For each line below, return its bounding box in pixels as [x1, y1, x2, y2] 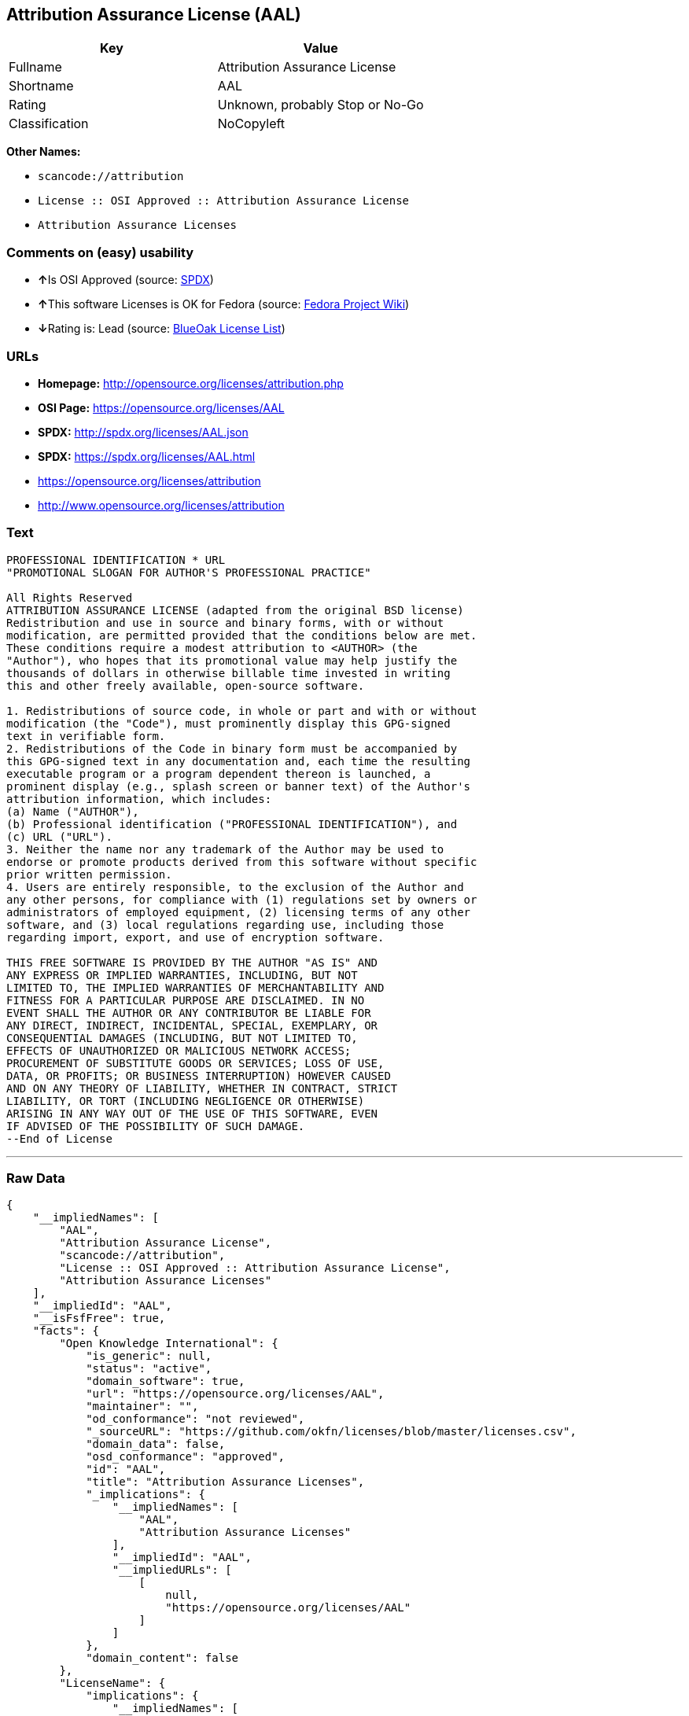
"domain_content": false [86, 1652, 239, 1665]
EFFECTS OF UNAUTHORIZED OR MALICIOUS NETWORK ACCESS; [6, 1044, 352, 1057]
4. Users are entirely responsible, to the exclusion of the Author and [6, 880, 464, 893]
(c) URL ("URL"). [6, 830, 112, 843]
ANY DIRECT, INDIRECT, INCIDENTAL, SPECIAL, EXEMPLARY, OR [6, 1018, 378, 1032]
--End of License [6, 1132, 112, 1145]
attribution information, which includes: [6, 792, 272, 805]
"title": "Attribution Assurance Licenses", [86, 1475, 365, 1489]
